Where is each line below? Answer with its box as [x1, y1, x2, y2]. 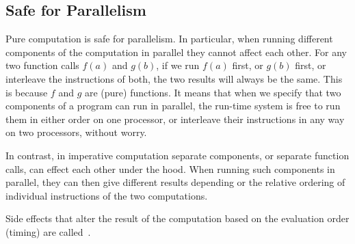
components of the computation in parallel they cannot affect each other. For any [5, 44, 347, 59]
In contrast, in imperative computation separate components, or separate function [5, 148, 350, 162]
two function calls [5, 58, 79, 72]
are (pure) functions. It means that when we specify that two [84, 85, 341, 99]
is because [5, 85, 48, 99]
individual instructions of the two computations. [5, 188, 208, 202]
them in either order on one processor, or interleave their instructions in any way [5, 111, 345, 126]
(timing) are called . [5, 224, 91, 239]
